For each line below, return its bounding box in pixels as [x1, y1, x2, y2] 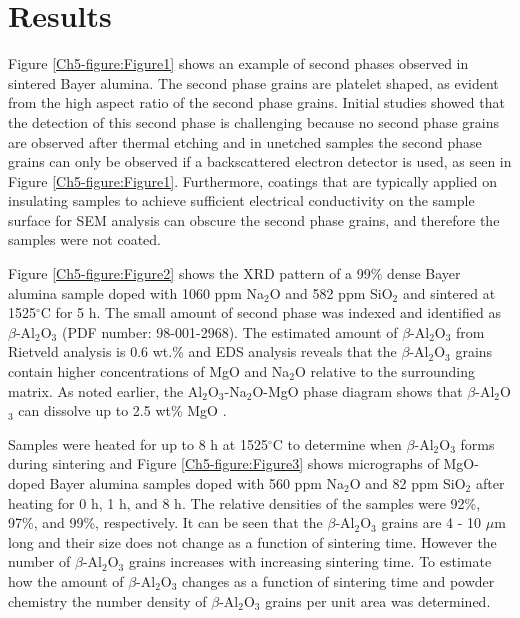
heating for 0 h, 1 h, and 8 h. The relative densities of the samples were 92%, [8, 492, 481, 513]
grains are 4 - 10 [381, 512, 482, 533]
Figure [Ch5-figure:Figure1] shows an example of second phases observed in [8, 53, 469, 74]
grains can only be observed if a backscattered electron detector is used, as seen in [8, 151, 512, 172]
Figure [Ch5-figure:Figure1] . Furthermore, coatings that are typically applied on [8, 170, 498, 191]
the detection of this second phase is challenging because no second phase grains [8, 111, 500, 132]
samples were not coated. [8, 229, 161, 250]
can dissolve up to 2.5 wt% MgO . [18, 400, 227, 421]
